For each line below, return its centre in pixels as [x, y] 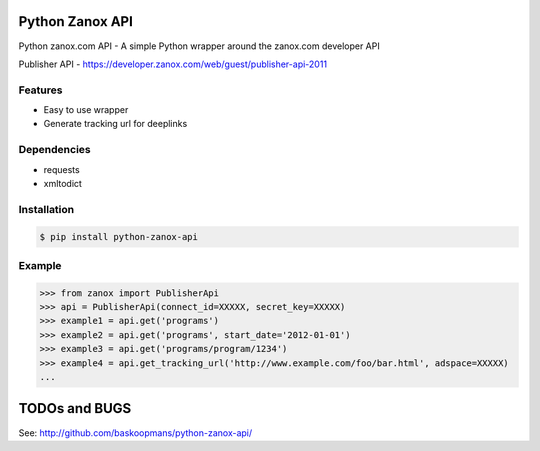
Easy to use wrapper [86, 110]
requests [61, 169]
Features [40, 90]
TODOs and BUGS [75, 408]
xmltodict [62, 183]
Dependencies [55, 150]
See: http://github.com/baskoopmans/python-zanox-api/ [135, 432]
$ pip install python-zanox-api [119, 236]
